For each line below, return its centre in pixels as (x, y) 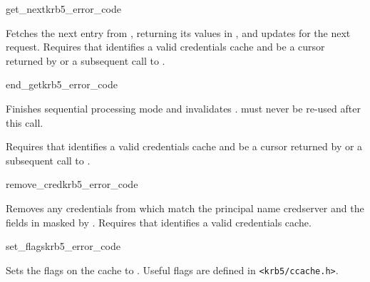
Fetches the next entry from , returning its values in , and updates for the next (178, 32)
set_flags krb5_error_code (63, 246)
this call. (25, 122)
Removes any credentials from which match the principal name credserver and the (185, 208)
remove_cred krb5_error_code (72, 184)
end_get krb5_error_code (62, 84)
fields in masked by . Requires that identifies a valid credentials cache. (159, 222)
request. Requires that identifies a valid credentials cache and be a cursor (165, 47)
